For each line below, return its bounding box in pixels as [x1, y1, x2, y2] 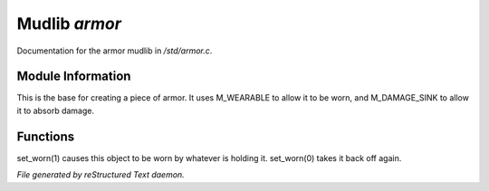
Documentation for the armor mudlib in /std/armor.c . [16, 45, 213, 56]
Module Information [16, 69, 131, 84]
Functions [16, 129, 75, 144]
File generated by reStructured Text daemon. [16, 169, 185, 180]
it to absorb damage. [16, 105, 95, 116]
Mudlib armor [16, 14, 122, 33]
